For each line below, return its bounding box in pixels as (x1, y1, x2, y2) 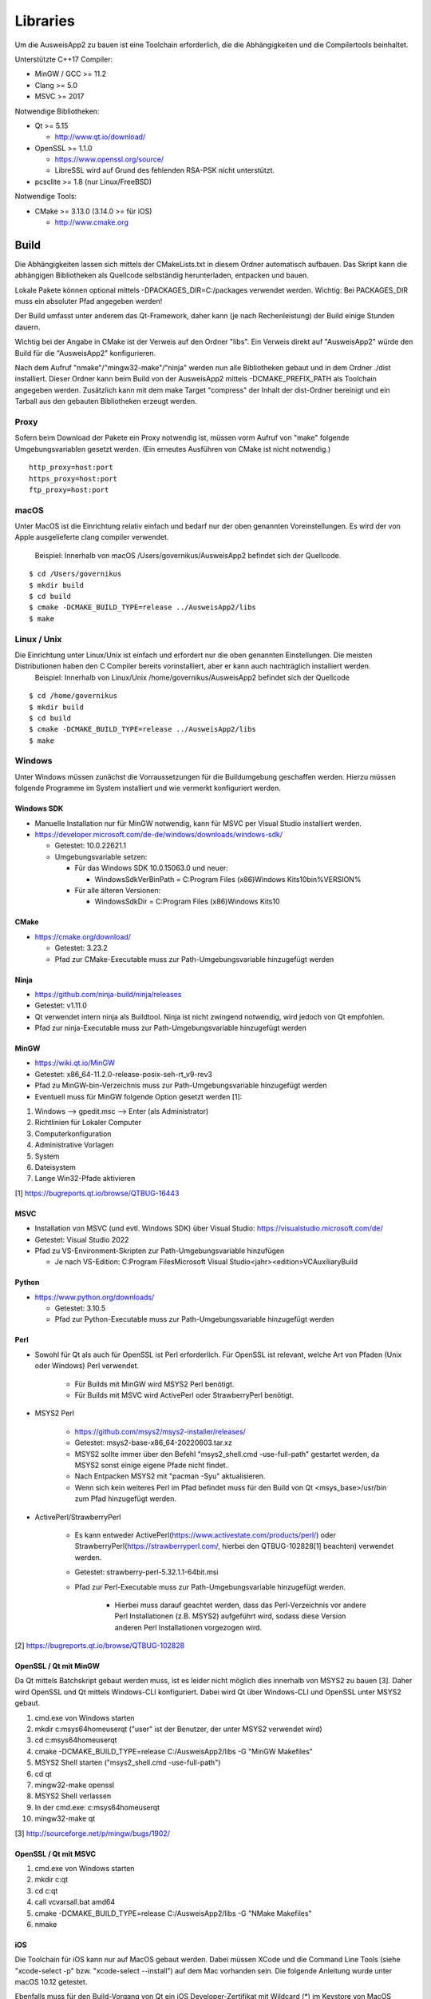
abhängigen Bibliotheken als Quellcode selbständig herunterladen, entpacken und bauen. (14, 270, 309, 280)
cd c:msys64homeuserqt (34, 1735, 117, 1745)
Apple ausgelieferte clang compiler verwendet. (14, 533, 169, 542)
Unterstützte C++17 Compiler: (14, 54, 113, 64)
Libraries (14, 12, 75, 30)
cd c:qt (34, 1885, 58, 1895)
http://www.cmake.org (54, 217, 129, 227)
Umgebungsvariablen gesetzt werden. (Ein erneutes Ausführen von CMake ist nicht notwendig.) (14, 444, 331, 453)
